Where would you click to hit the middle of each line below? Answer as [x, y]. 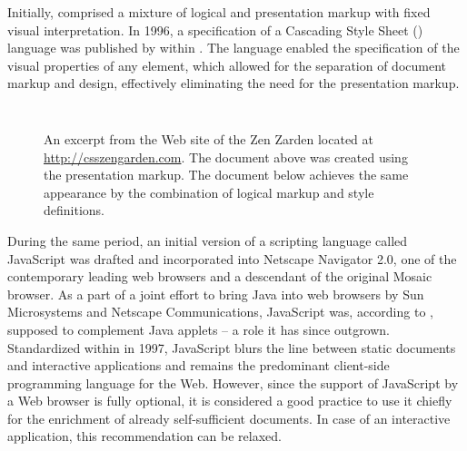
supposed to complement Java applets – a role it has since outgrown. [199, 329]
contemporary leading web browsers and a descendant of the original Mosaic [220, 276]
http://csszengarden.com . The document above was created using [226, 157]
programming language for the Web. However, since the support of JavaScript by [233, 382]
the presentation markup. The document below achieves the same [226, 175]
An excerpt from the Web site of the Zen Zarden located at [209, 138]
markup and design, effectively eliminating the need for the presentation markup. [233, 83]
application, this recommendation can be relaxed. [144, 436]
